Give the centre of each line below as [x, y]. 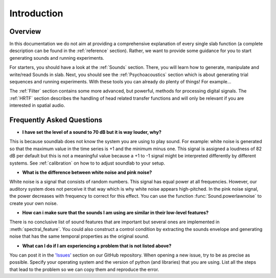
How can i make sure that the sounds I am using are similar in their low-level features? [116, 213]
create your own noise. [34, 203]
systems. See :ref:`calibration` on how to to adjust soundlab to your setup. [87, 163]
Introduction [36, 13]
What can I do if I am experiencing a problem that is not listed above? [97, 246]
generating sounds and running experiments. [57, 58]
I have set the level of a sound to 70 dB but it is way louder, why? [92, 132]
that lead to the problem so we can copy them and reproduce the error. [84, 269]
